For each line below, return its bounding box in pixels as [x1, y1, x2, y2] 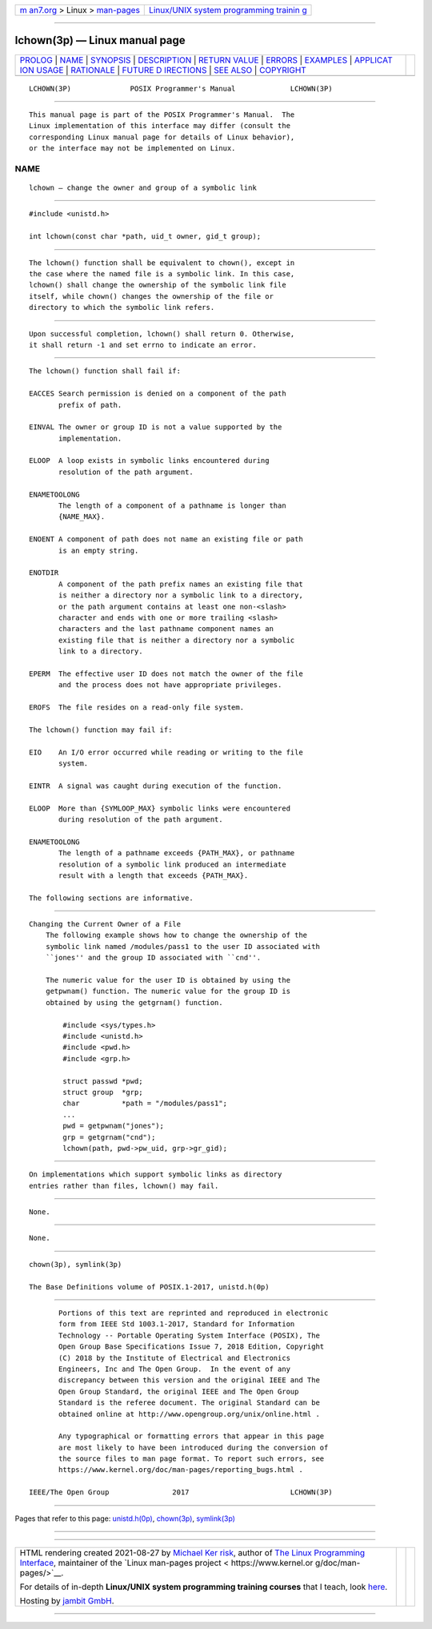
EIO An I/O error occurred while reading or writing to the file [29, 747, 303, 757]
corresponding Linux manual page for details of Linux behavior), [29, 132, 295, 142]
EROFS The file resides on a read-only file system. [29, 703, 244, 712]
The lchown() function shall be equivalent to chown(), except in [29, 258, 295, 267]
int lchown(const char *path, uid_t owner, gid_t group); [29, 232, 262, 241]
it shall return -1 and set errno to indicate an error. [29, 340, 258, 349]
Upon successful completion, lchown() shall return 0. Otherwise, [29, 329, 295, 338]
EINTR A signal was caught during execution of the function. [29, 781, 282, 790]
